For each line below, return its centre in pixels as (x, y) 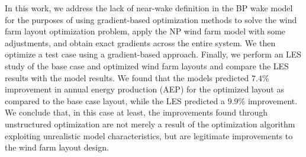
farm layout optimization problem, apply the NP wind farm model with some (145, 31)
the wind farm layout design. (57, 147)
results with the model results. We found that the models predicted (127, 77)
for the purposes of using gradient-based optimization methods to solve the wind (151, 19)
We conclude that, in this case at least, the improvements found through (136, 112)
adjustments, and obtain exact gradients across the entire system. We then (140, 42)
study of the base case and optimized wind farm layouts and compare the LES (147, 65)
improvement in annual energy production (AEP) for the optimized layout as (144, 89)
